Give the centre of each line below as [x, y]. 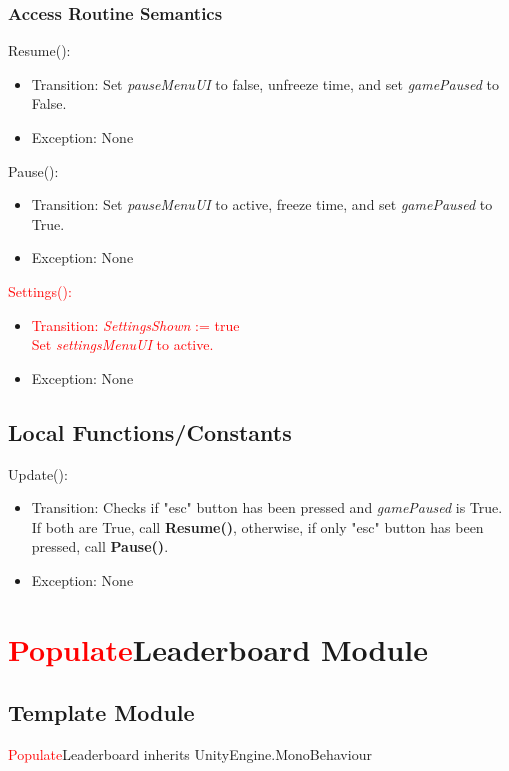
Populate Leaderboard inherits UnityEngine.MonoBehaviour [190, 754]
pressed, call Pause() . [100, 546]
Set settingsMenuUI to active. [122, 344]
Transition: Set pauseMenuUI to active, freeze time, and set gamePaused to [262, 204]
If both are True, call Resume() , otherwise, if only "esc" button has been [257, 526]
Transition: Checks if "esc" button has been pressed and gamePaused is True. [267, 507]
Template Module [101, 712]
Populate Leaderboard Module [218, 648]
